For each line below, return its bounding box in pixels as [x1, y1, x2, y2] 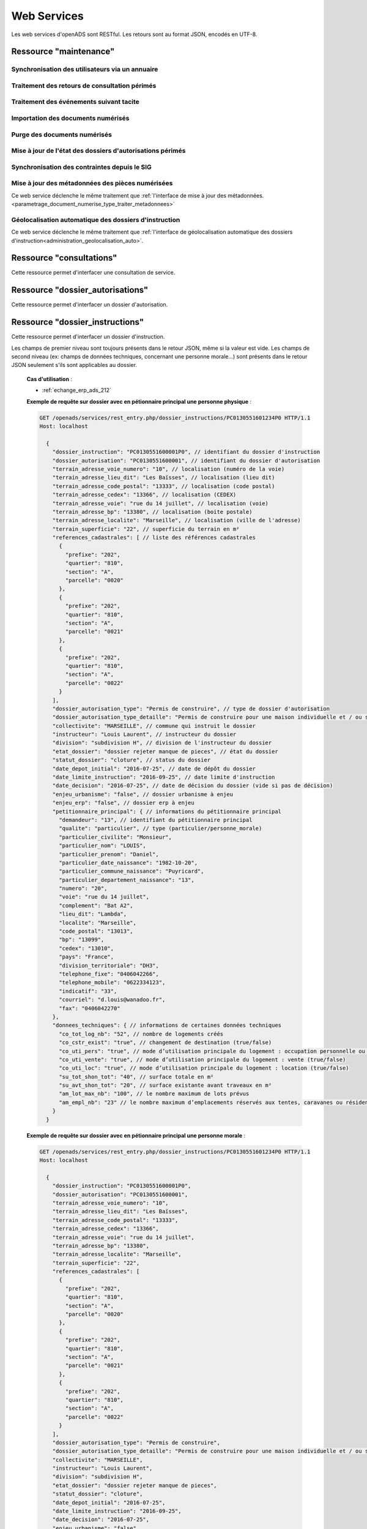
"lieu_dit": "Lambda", [59, 911, 127, 917]
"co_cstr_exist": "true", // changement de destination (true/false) [59, 1039, 272, 1046]
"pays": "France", [59, 953, 114, 960]
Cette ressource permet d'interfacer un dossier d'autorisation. [11, 301, 168, 308]
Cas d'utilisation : [26, 375, 73, 382]
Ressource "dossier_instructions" [11, 317, 144, 327]
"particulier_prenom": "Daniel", [59, 851, 159, 857]
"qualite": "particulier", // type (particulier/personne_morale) [59, 825, 262, 832]
